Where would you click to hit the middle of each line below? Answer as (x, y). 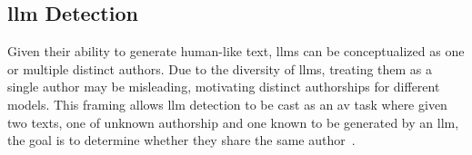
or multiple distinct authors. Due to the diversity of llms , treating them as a (220, 68)
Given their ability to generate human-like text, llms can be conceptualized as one (236, 51)
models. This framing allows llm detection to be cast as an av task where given (227, 104)
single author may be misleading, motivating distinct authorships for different (224, 87)
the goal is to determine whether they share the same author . (181, 140)
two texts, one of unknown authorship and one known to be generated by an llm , (233, 122)
